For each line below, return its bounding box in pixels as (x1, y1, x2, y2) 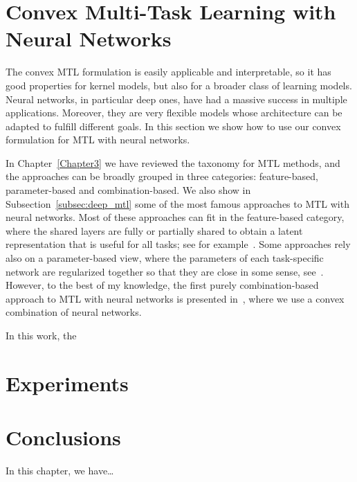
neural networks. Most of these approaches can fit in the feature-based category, (6, 210, 345, 224)
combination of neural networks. (6, 305, 142, 319)
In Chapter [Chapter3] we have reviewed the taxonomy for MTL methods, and (6, 155, 340, 170)
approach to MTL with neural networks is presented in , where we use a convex (6, 291, 345, 305)
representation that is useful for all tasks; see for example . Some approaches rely (6, 237, 351, 251)
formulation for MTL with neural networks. (6, 132, 190, 147)
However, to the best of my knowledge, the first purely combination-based (6, 278, 319, 292)
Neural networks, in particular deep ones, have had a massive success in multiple (6, 91, 347, 106)
